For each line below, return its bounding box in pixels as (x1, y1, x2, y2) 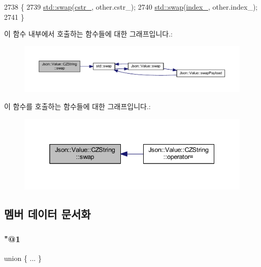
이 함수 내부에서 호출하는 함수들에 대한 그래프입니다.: (4, 28, 173, 39)
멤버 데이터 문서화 (4, 206, 91, 222)
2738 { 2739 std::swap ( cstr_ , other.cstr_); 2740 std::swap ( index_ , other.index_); (4, 2, 258, 12)
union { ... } (4, 252, 42, 263)
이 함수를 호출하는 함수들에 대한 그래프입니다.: (4, 101, 151, 112)
